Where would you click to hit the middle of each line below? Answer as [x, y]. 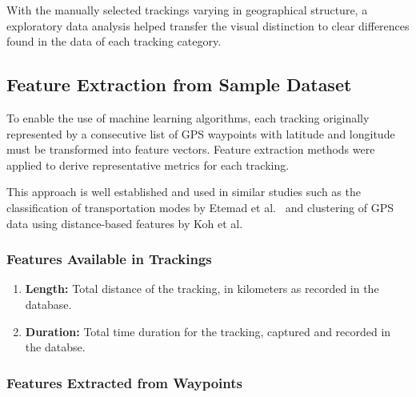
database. [48, 304]
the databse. [55, 347]
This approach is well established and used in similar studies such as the [184, 192]
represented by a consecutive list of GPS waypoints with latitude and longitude [201, 133]
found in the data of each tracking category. [114, 41]
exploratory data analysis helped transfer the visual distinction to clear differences [208, 25]
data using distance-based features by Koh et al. [125, 223]
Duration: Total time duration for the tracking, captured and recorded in [208, 331]
